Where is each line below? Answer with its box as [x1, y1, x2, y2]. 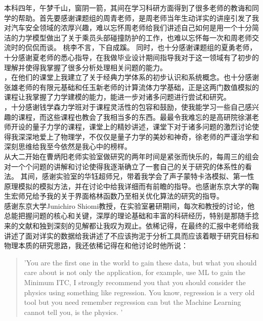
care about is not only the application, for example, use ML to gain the [24, 267, 245, 278]
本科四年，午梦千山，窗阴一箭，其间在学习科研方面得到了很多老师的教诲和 [4, 3, 252, 13]
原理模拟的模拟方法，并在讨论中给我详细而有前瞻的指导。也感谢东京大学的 [4, 180, 252, 191]
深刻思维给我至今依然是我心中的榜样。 [4, 141, 131, 152]
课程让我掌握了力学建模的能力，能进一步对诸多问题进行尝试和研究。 [4, 91, 231, 102]
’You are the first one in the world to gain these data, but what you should [24, 257, 257, 267]
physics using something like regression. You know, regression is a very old [24, 287, 255, 297]
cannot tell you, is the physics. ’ [24, 306, 123, 317]
